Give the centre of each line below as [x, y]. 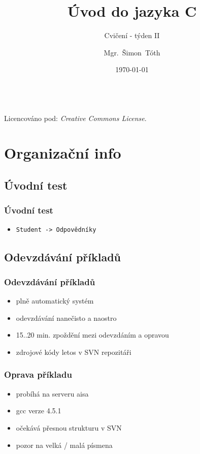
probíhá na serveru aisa [52, 393]
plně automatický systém [55, 301]
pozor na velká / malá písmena [64, 445]
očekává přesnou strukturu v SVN [69, 427]
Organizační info [63, 153]
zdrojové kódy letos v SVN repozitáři [74, 352]
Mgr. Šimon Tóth [132, 52]
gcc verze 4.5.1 [39, 411]
